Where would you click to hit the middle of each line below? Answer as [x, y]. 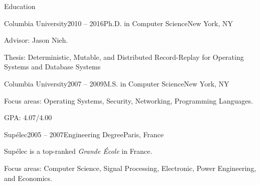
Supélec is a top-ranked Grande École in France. [78, 151]
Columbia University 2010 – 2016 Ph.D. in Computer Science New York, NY [119, 23]
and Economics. [28, 178]
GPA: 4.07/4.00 [28, 117]
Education [20, 6]
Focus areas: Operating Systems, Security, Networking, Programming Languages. [128, 100]
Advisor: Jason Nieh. [36, 40]
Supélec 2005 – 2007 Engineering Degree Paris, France [84, 134]
